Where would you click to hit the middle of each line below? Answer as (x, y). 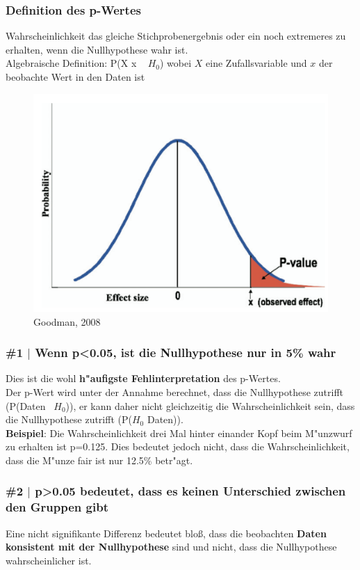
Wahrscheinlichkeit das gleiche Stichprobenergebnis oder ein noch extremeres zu (176, 36)
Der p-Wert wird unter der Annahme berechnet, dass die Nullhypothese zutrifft (175, 392)
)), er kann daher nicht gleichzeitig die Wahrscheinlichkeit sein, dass (210, 405)
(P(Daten (26, 405)
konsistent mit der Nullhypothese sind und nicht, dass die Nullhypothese (171, 547)
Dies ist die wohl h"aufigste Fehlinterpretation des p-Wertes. (143, 378)
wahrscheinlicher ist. (49, 560)
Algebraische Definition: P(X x (71, 63)
